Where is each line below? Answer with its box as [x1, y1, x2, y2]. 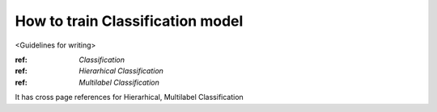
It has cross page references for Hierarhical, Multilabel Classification [15, 93, 244, 102]
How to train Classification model [15, 12, 244, 30]
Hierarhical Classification [78, 66, 163, 76]
